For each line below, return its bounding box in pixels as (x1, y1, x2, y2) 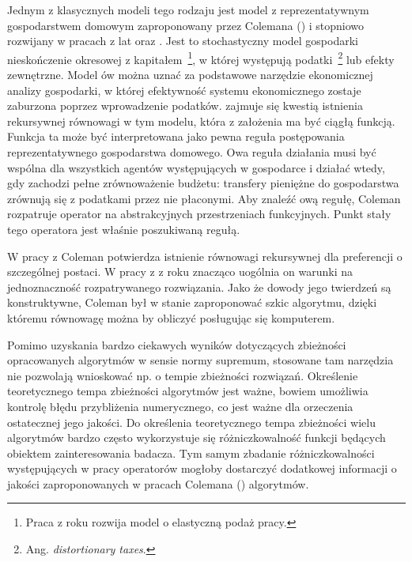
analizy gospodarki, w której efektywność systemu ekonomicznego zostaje (7, 81, 361, 98)
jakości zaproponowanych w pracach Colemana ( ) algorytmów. (7, 475, 309, 492)
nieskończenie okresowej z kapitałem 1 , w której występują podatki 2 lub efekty (7, 48, 395, 67)
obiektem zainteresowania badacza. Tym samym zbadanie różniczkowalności (7, 444, 375, 461)
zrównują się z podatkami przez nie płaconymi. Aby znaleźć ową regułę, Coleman (7, 190, 401, 206)
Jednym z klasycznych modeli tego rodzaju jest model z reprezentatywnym (7, 2, 369, 17)
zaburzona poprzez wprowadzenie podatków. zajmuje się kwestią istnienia (7, 97, 363, 114)
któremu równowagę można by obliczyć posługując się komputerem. (7, 309, 335, 326)
